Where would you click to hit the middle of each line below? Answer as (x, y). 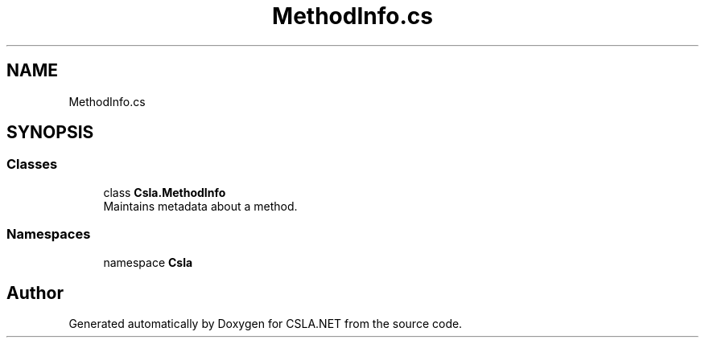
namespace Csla (148, 262)
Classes (32, 164)
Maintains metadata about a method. (200, 206)
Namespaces (49, 234)
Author (35, 293)
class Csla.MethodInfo (165, 192)
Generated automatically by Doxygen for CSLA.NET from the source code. (266, 324)
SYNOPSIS (50, 133)
